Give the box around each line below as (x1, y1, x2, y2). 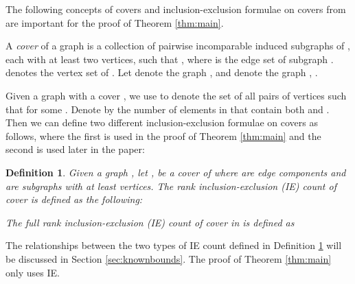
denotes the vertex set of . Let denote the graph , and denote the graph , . (5, 65, 318, 80)
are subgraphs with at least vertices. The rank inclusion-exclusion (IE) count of (5, 178, 336, 193)
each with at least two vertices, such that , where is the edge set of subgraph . (5, 51, 334, 66)
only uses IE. (5, 265, 60, 279)
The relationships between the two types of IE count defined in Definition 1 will (5, 238, 342, 252)
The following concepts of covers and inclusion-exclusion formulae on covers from (5, 2, 346, 16)
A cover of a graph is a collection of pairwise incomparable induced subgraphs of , (5, 38, 350, 53)
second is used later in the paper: (5, 142, 145, 156)
